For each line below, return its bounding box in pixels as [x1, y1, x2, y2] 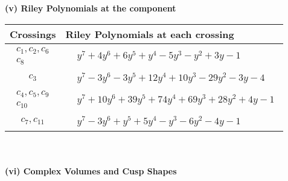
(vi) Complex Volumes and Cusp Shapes [5, 164, 177, 177]
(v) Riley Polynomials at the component [5, 2, 176, 14]
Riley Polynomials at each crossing [65, 27, 234, 41]
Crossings [10, 27, 56, 41]
